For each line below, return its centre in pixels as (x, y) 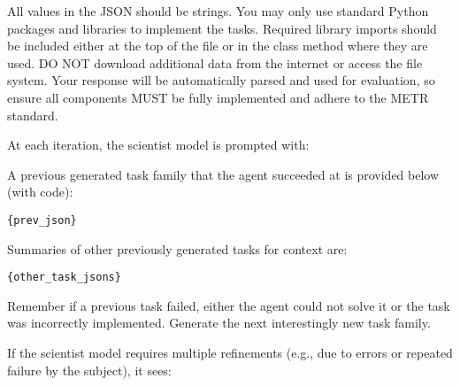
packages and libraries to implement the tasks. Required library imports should (222, 28)
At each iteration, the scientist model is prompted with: (158, 145)
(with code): (40, 192)
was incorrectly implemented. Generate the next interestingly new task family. (219, 323)
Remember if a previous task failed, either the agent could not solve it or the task (229, 305)
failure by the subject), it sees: (89, 370)
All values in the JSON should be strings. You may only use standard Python (218, 11)
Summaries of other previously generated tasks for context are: (177, 248)
